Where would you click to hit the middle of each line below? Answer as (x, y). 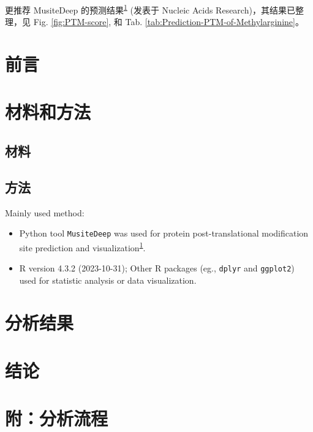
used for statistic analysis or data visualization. (108, 280)
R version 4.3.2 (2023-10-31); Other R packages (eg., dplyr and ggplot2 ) (157, 268)
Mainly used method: (45, 212)
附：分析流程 (57, 418)
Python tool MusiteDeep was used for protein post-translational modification (164, 233)
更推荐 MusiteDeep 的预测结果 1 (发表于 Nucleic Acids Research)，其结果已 (150, 9)
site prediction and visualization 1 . (82, 246)
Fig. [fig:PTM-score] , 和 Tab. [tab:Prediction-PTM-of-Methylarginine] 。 (168, 22)
